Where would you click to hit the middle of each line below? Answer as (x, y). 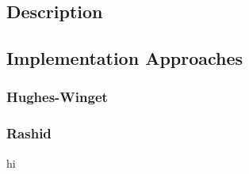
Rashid (29, 133)
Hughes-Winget (57, 97)
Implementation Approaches (125, 58)
